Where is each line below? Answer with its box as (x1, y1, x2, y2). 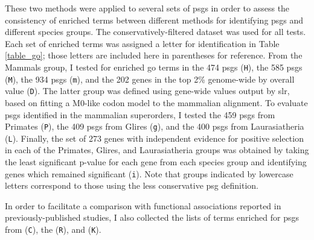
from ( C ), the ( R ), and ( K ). (5, 223, 101, 236)
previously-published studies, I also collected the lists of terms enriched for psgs (5, 211, 300, 224)
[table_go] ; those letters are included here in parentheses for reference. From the (5, 49, 303, 62)
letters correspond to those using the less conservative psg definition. (5, 179, 258, 192)
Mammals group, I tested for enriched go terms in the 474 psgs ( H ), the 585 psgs (5, 60, 303, 73)
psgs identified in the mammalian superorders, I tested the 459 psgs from (5, 108, 275, 121)
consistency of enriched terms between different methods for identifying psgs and (5, 13, 304, 26)
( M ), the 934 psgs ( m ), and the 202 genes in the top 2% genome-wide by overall (5, 72, 295, 85)
